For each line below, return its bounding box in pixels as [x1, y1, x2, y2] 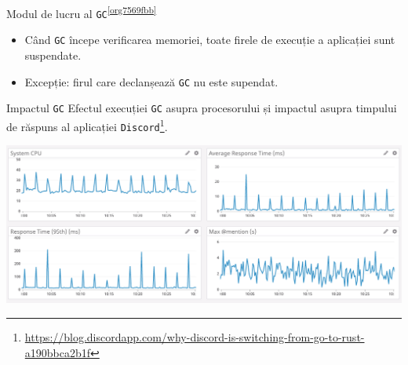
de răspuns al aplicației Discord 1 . [6, 115, 168, 134]
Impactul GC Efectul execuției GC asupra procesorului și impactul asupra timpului [6, 100, 397, 116]
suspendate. [24, 46, 82, 63]
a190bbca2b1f [24, 344, 91, 360]
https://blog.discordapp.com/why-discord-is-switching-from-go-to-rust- [24, 329, 365, 345]
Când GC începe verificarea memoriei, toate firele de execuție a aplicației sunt [24, 31, 395, 48]
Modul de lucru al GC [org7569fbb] [6, 3, 157, 21]
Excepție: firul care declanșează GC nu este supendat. [24, 73, 279, 89]
